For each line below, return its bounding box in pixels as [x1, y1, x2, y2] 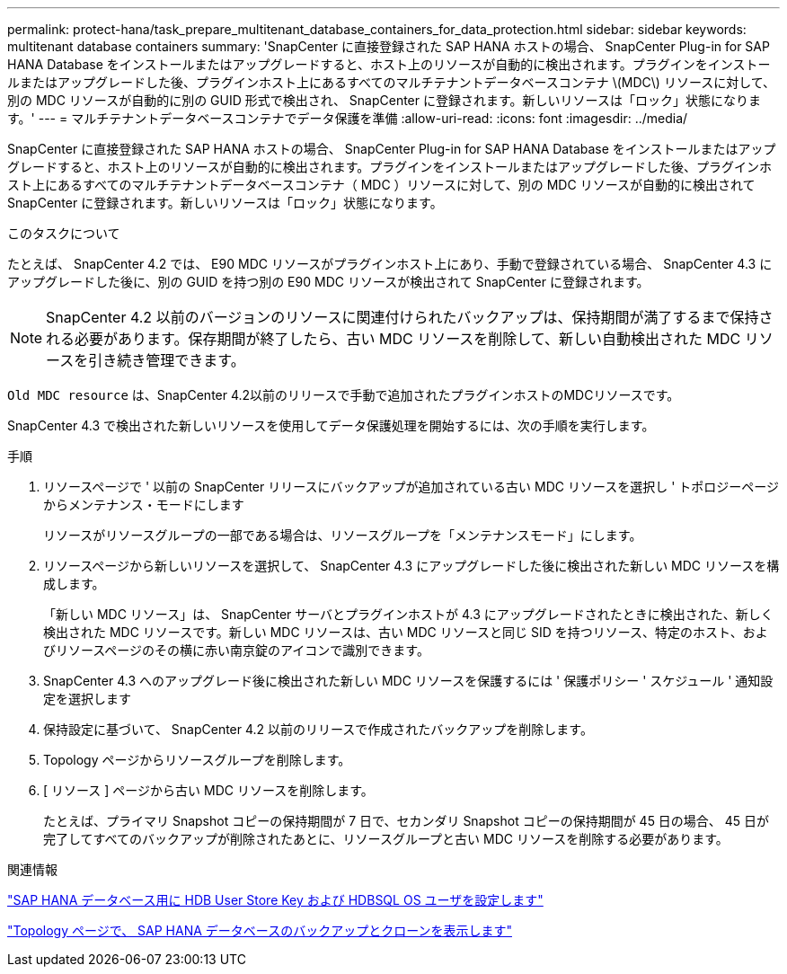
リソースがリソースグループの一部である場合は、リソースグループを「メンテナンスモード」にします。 [43, 527, 642, 543]
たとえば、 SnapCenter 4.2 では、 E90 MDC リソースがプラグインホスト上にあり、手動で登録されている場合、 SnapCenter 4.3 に [7, 256, 773, 271]
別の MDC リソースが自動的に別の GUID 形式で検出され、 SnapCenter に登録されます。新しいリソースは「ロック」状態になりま [7, 93, 761, 108]
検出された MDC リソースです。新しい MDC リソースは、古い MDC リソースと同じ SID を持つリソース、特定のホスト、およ [43, 624, 768, 640]
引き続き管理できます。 [88, 351, 245, 369]
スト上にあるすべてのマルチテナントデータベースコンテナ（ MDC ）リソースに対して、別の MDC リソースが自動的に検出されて [7, 177, 756, 192]
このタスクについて [7, 226, 120, 241]
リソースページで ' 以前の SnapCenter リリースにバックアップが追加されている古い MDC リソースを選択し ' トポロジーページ [43, 479, 780, 494]
